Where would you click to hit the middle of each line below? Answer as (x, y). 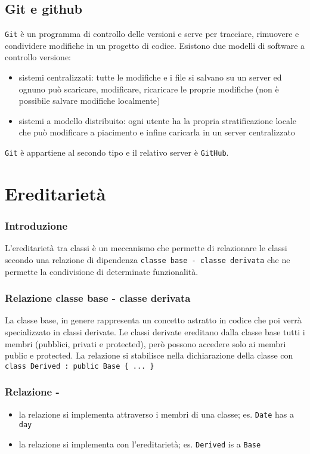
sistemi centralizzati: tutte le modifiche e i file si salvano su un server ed (150, 77)
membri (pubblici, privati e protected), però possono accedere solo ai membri (145, 343)
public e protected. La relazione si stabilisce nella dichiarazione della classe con (149, 355)
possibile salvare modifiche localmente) (89, 101)
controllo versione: (38, 57)
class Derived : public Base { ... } (80, 366)
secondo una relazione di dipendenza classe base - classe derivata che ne (148, 259)
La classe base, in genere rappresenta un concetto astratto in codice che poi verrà (153, 320)
